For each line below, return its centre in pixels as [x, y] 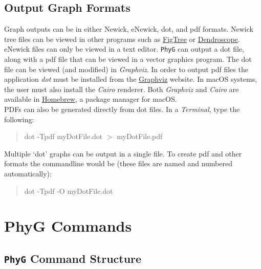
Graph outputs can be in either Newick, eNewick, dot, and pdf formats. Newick [129, 29]
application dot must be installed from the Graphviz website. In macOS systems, [131, 79]
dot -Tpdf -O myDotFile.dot [69, 190]
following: [19, 119]
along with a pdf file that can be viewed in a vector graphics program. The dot [128, 59]
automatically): [28, 173]
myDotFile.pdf [140, 136]
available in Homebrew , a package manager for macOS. [91, 99]
